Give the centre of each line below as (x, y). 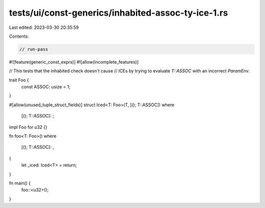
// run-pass (34, 49)
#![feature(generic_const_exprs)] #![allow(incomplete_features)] (74, 62)
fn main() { (20, 183)
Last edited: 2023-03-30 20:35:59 (44, 27)
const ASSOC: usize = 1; (46, 87)
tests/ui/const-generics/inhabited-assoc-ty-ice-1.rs (119, 13)
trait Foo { (19, 80)
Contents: (19, 36)
